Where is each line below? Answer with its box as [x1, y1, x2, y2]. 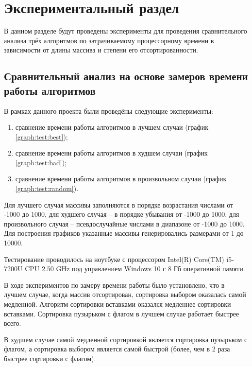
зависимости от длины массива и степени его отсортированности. [4, 45, 198, 55]
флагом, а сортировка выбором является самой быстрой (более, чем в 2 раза [4, 344, 230, 354]
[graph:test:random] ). [15, 183, 79, 193]
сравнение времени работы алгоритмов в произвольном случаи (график [15, 174, 227, 184]
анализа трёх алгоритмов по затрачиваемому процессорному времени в [4, 35, 214, 45]
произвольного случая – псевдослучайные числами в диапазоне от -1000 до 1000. [4, 218, 245, 228]
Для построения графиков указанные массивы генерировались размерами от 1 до [4, 228, 244, 238]
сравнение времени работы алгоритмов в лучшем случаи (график [15, 122, 208, 132]
